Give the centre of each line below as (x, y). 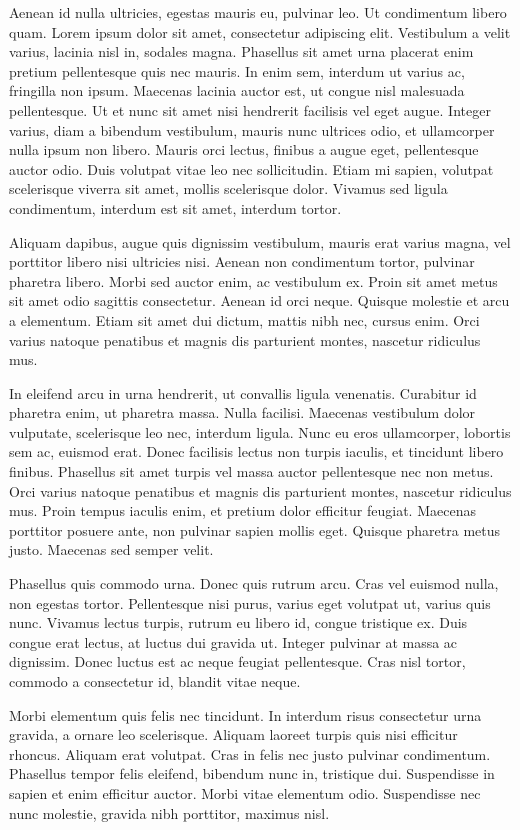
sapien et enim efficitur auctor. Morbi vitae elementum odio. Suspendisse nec (245, 792)
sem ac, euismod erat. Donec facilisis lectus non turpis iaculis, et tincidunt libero (256, 451)
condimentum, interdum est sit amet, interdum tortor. (175, 207)
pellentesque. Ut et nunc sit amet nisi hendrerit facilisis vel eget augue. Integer (250, 109)
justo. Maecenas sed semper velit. (111, 549)
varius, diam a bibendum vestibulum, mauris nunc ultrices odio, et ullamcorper (252, 129)
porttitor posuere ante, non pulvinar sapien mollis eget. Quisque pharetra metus (255, 529)
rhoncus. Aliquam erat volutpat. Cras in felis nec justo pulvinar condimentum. (250, 753)
